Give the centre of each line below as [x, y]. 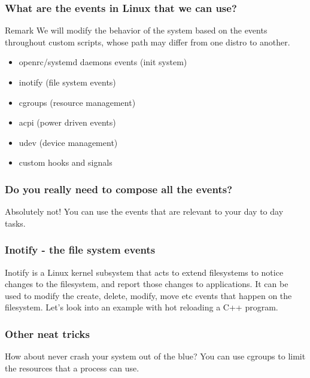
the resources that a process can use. [72, 368]
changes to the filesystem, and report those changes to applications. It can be [147, 284]
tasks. [15, 223]
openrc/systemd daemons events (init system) [103, 62]
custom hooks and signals [66, 162]
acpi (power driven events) [67, 122]
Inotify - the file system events [80, 250]
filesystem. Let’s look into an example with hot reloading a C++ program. [142, 307]
